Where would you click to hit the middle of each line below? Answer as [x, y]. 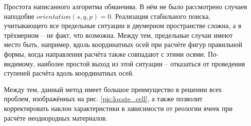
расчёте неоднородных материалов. [56, 118]
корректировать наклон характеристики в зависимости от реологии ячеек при [118, 108]
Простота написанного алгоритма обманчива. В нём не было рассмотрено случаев [125, 6]
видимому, [20, 63]
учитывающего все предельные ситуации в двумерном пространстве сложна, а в [123, 25]
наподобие [19, 16]
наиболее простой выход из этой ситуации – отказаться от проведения [141, 63]
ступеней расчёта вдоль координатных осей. [69, 73]
